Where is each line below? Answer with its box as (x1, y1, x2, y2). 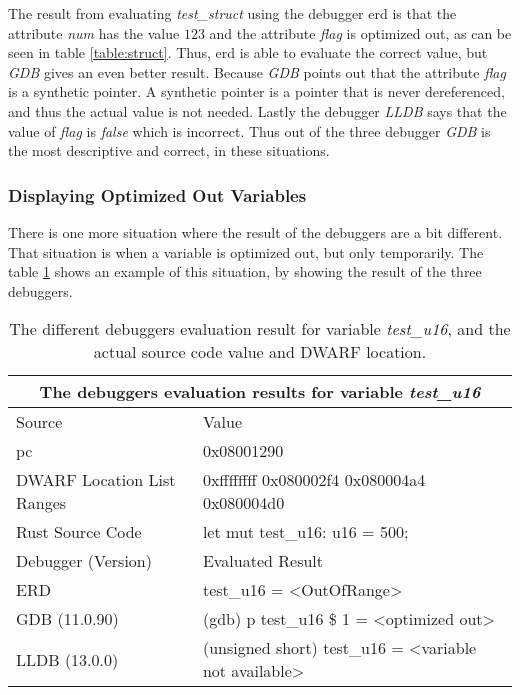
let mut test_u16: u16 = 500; (202, 520, 409, 544)
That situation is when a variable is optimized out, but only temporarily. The (8, 241, 484, 262)
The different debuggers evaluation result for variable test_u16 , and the (9, 317, 511, 341)
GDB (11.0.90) (16, 607, 119, 631)
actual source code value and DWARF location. (93, 340, 427, 364)
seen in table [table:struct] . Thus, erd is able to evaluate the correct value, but (8, 42, 488, 63)
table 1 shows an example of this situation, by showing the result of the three (8, 261, 482, 282)
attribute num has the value (8, 22, 180, 43)
